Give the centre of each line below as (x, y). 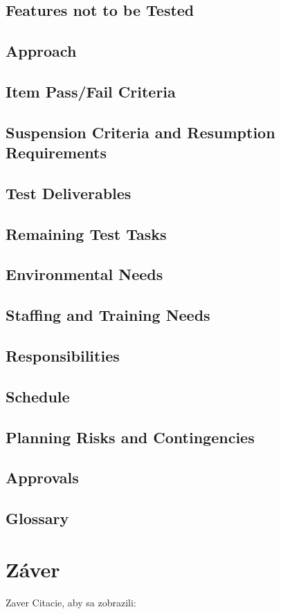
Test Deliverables (69, 193)
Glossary (37, 518)
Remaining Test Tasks (86, 233)
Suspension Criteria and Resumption (140, 132)
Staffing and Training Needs (108, 315)
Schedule (38, 396)
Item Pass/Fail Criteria (91, 91)
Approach (41, 51)
